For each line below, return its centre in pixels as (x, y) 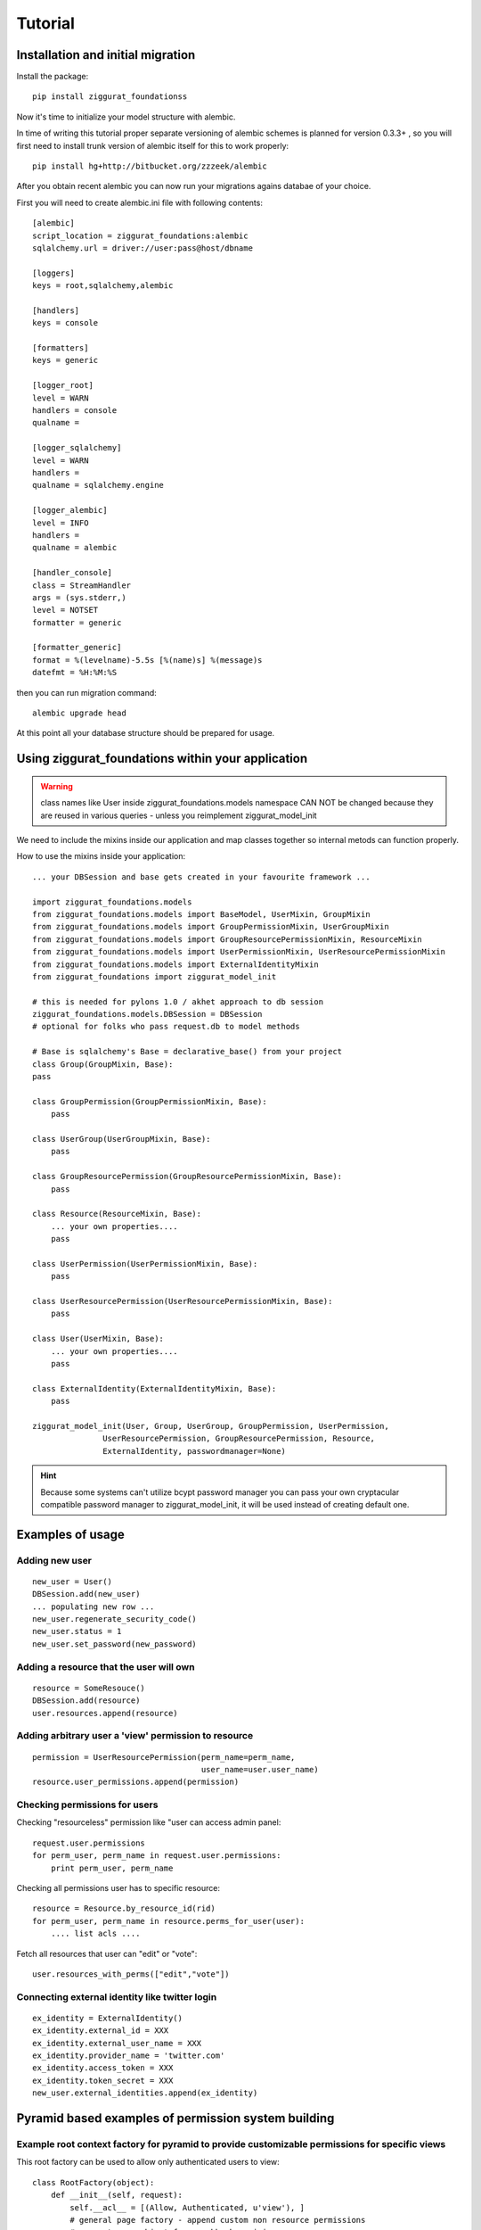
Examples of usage (70, 1534)
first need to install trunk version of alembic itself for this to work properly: (153, 145)
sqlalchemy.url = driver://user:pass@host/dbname (143, 248)
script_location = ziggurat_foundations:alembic (140, 235)
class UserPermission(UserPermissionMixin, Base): (145, 1264)
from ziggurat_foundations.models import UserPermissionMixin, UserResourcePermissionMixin (239, 952)
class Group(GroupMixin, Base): (103, 1064)
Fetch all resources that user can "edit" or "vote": (107, 1953)
